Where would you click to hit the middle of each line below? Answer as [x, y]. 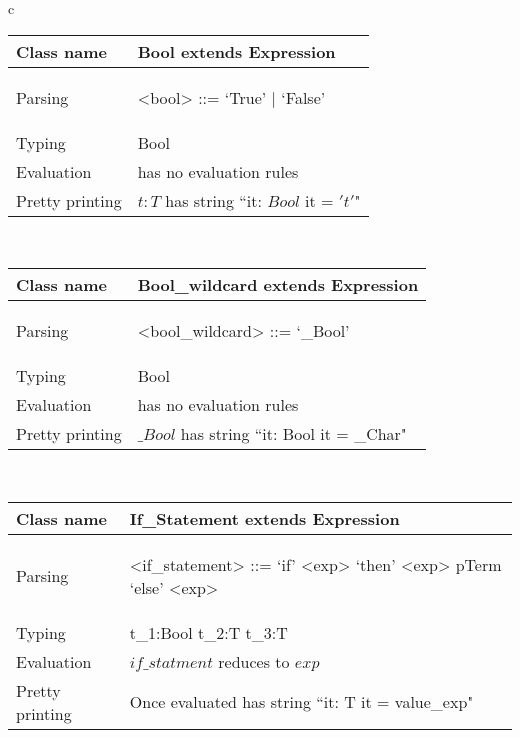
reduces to [254, 661]
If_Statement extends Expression [264, 518]
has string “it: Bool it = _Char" [293, 434]
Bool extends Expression [236, 51]
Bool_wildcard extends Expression [278, 285]
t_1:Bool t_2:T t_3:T [208, 632]
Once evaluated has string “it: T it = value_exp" [301, 702]
